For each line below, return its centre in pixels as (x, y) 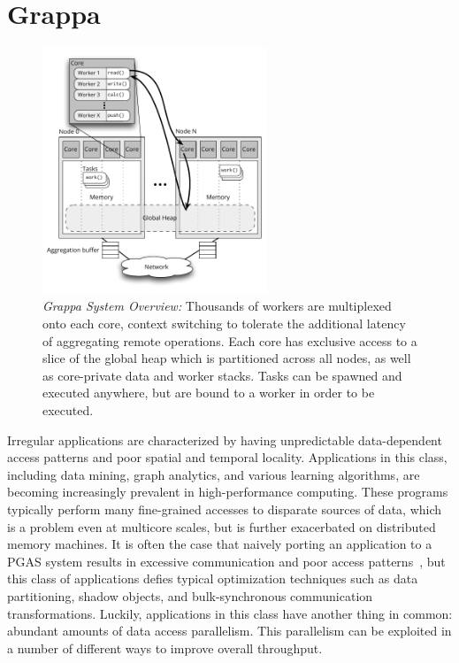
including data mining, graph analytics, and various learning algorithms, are (214, 474)
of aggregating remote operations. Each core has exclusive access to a (230, 340)
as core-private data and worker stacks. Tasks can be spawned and (222, 375)
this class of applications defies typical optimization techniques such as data (213, 578)
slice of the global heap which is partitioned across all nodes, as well (227, 358)
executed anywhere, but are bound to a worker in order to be (209, 393)
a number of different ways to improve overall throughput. (165, 648)
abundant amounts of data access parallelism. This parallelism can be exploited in (229, 631)
